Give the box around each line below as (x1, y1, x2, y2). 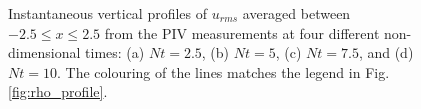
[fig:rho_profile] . (8, 81, 108, 102)
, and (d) (358, 42, 414, 63)
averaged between (242, 3, 351, 23)
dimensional (8, 42, 81, 63)
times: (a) (85, 42, 145, 63)
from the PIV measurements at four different (104, 22, 380, 43)
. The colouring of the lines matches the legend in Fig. (56, 61, 390, 82)
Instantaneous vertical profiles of (8, 3, 208, 23)
